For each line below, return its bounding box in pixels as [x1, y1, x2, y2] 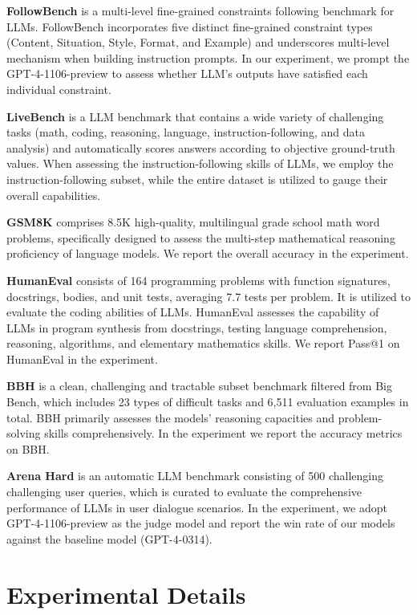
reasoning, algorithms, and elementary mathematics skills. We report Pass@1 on [6, 335, 400, 352]
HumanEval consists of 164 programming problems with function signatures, [6, 271, 391, 288]
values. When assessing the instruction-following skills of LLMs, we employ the [6, 155, 394, 172]
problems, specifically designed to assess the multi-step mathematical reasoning [6, 229, 395, 246]
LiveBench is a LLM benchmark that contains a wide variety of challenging [6, 108, 384, 124]
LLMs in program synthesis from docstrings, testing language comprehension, [6, 319, 387, 336]
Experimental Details [6, 577, 246, 610]
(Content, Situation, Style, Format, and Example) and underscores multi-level [6, 34, 390, 51]
